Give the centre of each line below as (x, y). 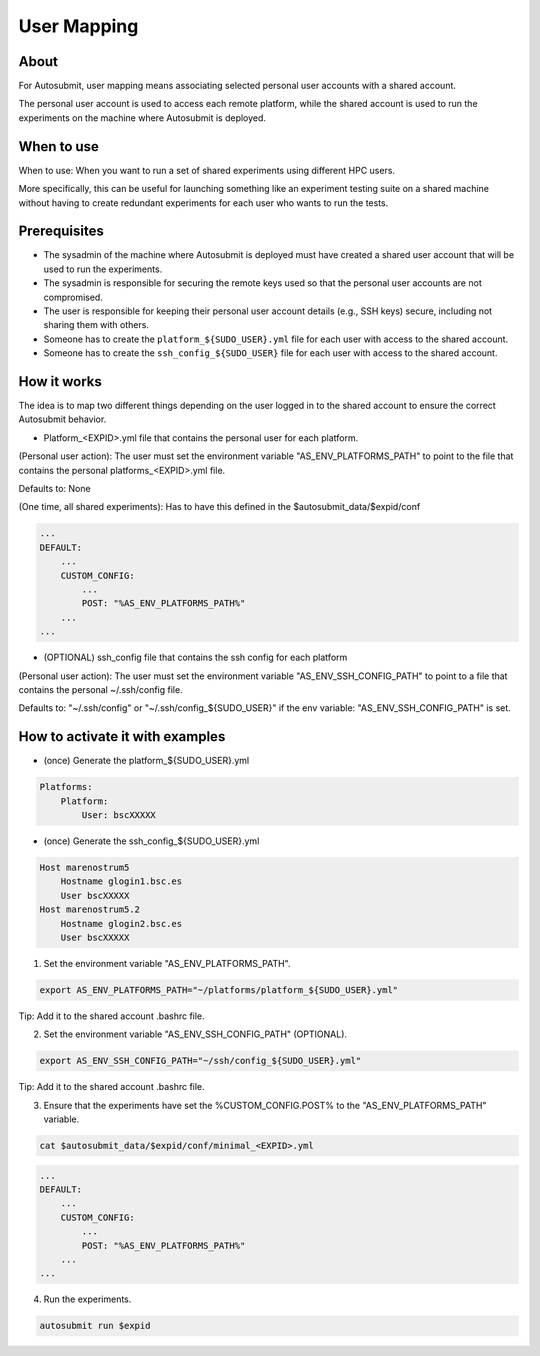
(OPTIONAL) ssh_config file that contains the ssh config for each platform (195, 657)
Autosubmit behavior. (62, 419)
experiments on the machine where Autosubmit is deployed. (142, 117)
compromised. (73, 297)
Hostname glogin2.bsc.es (121, 923)
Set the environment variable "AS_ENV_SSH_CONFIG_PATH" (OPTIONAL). (195, 1034)
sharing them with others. (96, 325)
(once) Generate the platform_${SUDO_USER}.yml (146, 761)
